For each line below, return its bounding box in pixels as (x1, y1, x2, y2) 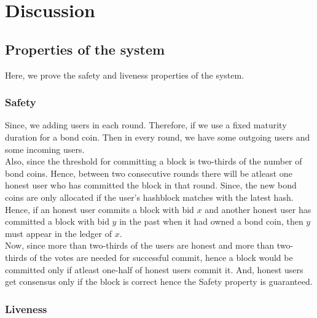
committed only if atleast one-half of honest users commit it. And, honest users (5, 263, 303, 276)
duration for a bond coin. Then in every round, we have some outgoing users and (5, 130, 310, 143)
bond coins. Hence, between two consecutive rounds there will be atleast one (5, 166, 292, 179)
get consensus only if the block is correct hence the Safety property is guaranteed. (5, 275, 313, 288)
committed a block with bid (5, 215, 109, 228)
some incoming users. (5, 142, 85, 155)
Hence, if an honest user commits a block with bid (5, 203, 194, 215)
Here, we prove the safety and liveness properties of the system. (5, 68, 245, 81)
